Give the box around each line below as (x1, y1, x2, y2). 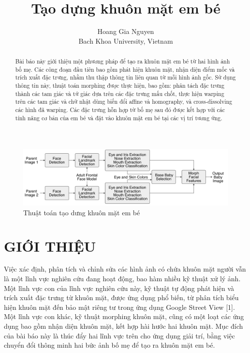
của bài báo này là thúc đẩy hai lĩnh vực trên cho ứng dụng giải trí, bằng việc (4, 330, 235, 340)
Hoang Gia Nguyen (97, 26, 154, 36)
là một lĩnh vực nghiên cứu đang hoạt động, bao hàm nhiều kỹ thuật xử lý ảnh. (4, 273, 241, 284)
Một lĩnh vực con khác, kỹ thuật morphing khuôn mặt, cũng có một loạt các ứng (4, 311, 244, 321)
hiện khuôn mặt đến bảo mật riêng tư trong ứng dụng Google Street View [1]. (4, 302, 235, 312)
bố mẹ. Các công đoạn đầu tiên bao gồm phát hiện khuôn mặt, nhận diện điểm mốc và (15, 65, 235, 73)
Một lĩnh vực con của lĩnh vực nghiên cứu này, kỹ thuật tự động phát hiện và (4, 283, 235, 293)
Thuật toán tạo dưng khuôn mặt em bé (23, 207, 140, 217)
